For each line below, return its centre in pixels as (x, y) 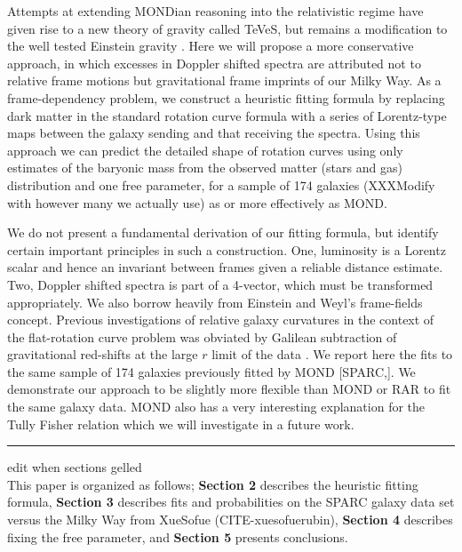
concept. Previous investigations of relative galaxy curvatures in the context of (221, 320)
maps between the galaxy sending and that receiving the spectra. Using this (214, 133)
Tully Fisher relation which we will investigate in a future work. (181, 424)
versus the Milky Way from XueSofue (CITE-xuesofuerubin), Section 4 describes (230, 520)
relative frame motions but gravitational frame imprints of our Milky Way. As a (224, 80)
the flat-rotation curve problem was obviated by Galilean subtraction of (202, 336)
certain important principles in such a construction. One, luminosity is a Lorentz (227, 249)
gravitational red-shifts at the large (103, 354)
